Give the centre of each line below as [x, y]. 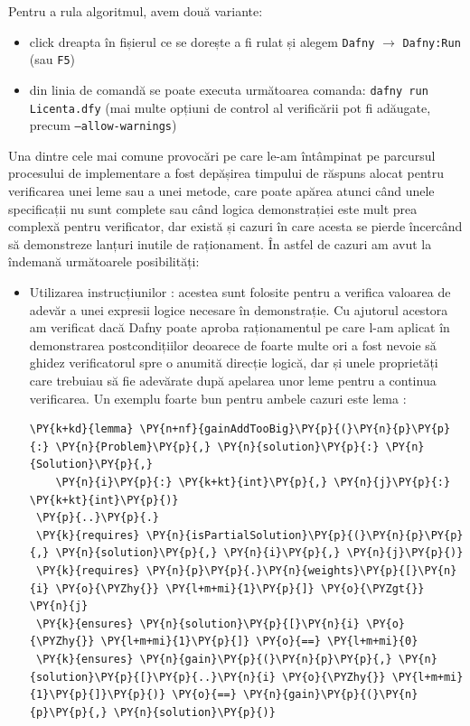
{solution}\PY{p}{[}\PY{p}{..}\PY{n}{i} [152, 677]
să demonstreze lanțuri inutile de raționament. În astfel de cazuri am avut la [220, 243]
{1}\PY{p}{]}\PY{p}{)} [98, 695]
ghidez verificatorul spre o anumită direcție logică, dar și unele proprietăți [234, 363]
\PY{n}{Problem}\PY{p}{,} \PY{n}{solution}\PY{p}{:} [217, 447]
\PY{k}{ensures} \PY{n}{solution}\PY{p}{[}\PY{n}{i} [197, 624]
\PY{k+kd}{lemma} [81, 429]
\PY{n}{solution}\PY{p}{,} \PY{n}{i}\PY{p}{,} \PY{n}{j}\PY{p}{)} [259, 553]
